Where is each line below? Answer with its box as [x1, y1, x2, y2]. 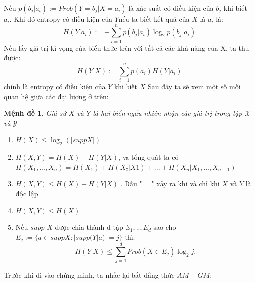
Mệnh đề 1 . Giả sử [4, 108, 66, 118]
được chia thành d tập [55, 222, 123, 232]
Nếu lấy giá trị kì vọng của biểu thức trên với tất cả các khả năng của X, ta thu [4, 42, 249, 53]
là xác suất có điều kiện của [128, 3, 214, 13]
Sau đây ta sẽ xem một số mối [147, 81, 241, 92]
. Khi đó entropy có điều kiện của [9, 14, 112, 24]
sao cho [153, 222, 176, 232]
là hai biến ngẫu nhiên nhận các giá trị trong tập [93, 108, 242, 118]
